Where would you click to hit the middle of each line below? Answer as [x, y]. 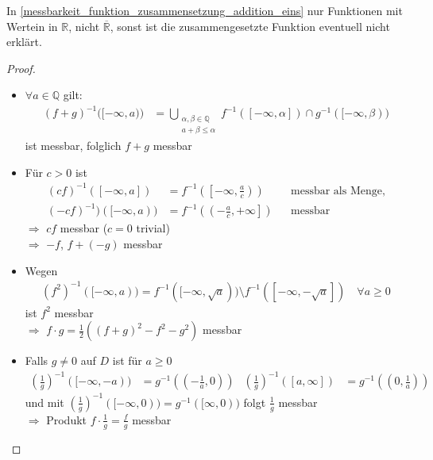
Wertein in [32, 26]
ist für [127, 360]
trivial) [153, 228]
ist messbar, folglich [73, 146]
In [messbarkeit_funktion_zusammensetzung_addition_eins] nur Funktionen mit [205, 10]
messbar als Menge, [338, 191]
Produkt [67, 419]
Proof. [21, 68]
